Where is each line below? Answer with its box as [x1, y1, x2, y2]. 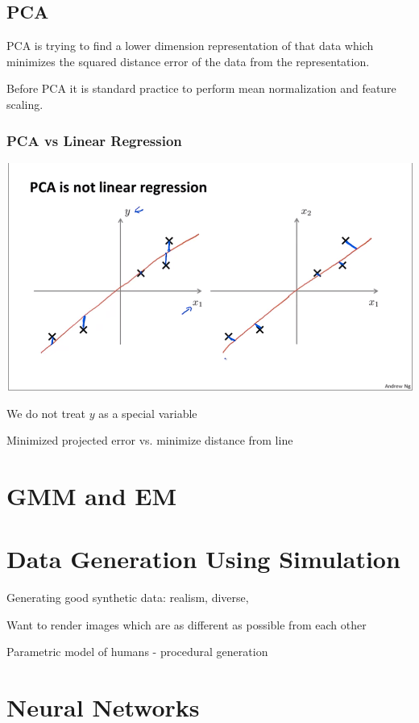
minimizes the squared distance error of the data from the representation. [6, 52, 370, 69]
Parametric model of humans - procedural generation [6, 643, 268, 660]
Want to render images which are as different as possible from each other [6, 616, 367, 633]
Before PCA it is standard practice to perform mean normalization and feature [6, 80, 396, 97]
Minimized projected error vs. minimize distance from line [6, 432, 293, 449]
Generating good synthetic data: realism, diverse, [6, 589, 249, 606]
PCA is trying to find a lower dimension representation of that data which [6, 37, 374, 54]
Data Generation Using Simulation [6, 542, 400, 575]
